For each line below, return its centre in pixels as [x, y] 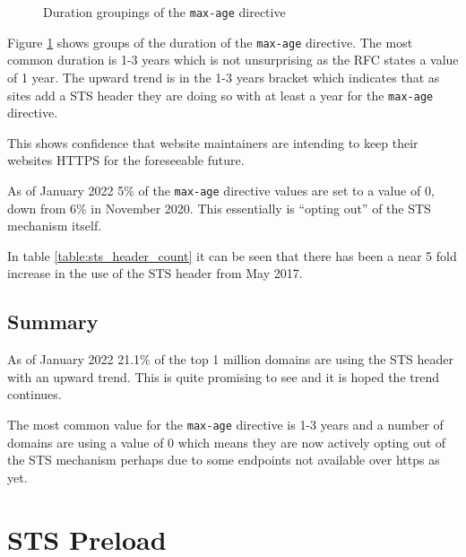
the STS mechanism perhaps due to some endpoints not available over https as [224, 460]
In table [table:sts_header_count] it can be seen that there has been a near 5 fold [232, 255]
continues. [35, 394]
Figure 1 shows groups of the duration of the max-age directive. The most [210, 42]
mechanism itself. [55, 226]
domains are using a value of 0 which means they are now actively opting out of [227, 442]
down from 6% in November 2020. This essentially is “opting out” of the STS [219, 208]
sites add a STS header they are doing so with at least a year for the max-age [220, 95]
